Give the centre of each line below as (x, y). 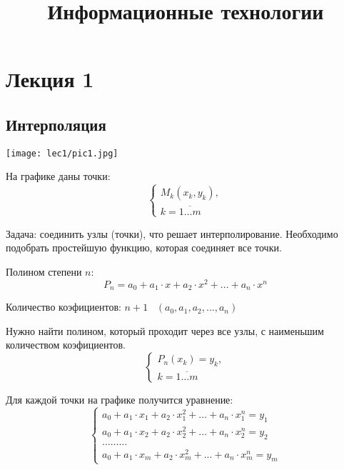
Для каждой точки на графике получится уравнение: (120, 399)
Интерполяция (56, 124)
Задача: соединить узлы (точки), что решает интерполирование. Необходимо (172, 233)
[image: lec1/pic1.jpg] (62, 153)
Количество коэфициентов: (64, 307)
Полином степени (44, 271)
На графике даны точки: (58, 176)
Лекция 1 (50, 79)
